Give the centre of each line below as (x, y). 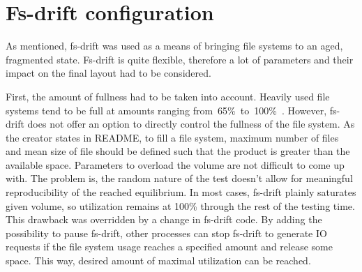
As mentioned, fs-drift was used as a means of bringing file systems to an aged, (174, 46)
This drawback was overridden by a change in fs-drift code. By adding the (164, 219)
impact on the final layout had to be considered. (108, 73)
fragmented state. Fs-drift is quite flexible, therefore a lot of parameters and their (180, 59)
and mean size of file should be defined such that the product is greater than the (178, 151)
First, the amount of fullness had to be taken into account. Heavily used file (168, 96)
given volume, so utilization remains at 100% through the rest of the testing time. (180, 205)
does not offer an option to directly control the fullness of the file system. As (191, 124)
